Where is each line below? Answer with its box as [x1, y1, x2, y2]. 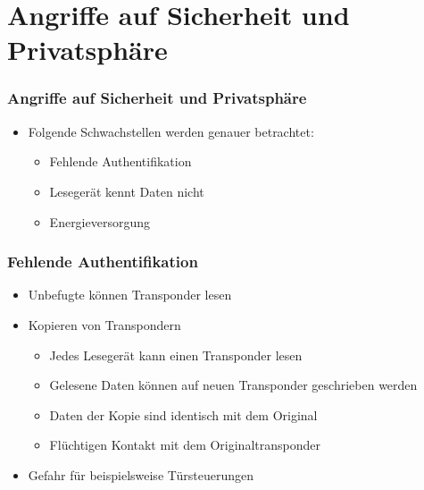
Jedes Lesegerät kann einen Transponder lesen [49, 345, 303, 364]
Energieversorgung [49, 212, 150, 231]
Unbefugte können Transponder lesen [28, 285, 232, 304]
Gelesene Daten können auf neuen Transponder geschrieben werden [49, 376, 418, 394]
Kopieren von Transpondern [28, 315, 181, 334]
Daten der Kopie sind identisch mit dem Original [49, 405, 318, 424]
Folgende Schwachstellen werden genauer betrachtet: [28, 122, 314, 140]
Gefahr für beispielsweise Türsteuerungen [28, 465, 254, 484]
